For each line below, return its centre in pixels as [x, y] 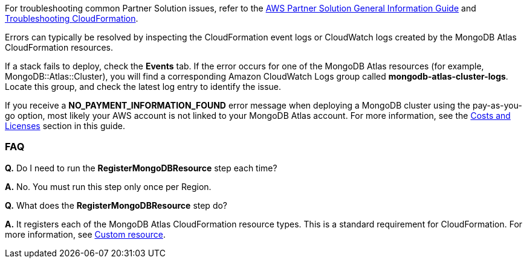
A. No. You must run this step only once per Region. [108, 186]
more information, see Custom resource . [85, 234]
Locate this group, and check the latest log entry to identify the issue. [143, 87]
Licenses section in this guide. [65, 126]
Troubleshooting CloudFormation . [72, 18]
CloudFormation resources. [59, 47]
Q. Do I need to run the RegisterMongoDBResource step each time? [141, 168]
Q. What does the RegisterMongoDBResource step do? [116, 205]
